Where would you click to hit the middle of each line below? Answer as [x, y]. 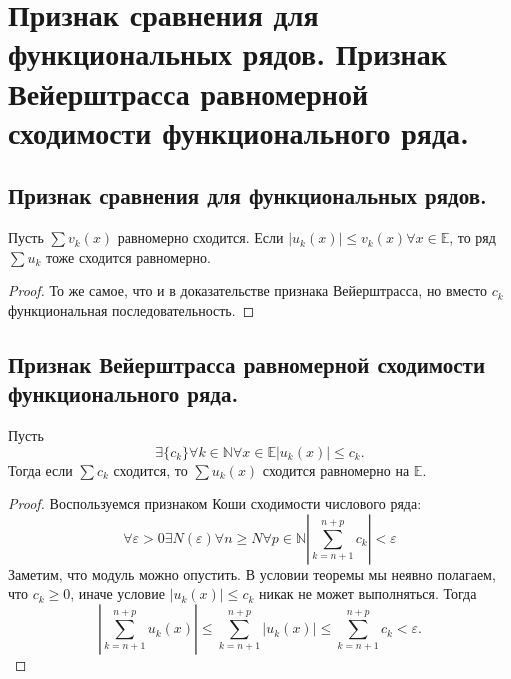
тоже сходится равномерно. [128, 256]
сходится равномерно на [336, 469]
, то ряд [472, 237]
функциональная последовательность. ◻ [131, 309]
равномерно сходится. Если [200, 237]
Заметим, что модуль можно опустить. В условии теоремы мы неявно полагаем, [252, 573]
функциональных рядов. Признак [227, 53]
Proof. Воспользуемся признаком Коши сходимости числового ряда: [215, 503]
